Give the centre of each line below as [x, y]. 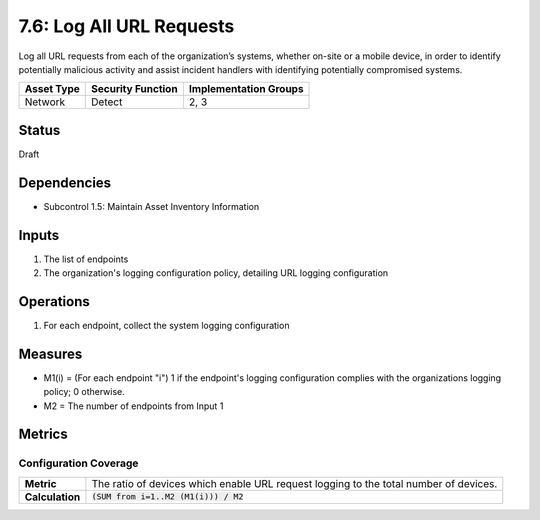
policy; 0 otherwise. [84, 392]
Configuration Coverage [78, 463]
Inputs [39, 235]
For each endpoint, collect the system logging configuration [166, 325]
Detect [107, 102]
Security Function [135, 89]
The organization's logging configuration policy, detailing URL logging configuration [216, 273]
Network [45, 102]
